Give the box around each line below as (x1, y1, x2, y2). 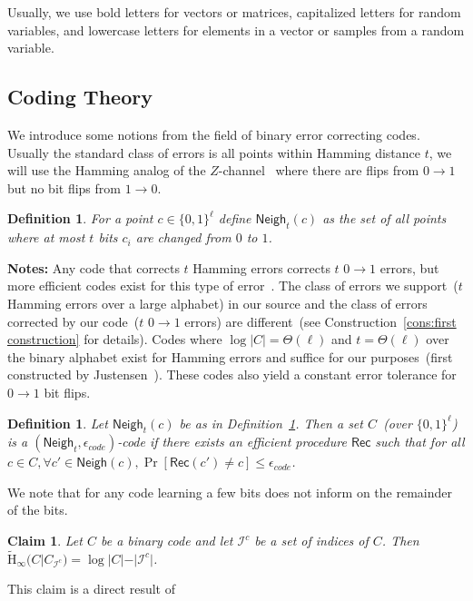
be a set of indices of (254, 531, 369, 550)
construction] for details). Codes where (7, 330, 222, 349)
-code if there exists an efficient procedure (117, 432, 347, 451)
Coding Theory (7, 83, 153, 111)
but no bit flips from (7, 178, 121, 197)
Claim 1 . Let (7, 531, 83, 550)
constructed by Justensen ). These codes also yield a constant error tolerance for (7, 365, 457, 384)
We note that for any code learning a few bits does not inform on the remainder (7, 482, 452, 501)
